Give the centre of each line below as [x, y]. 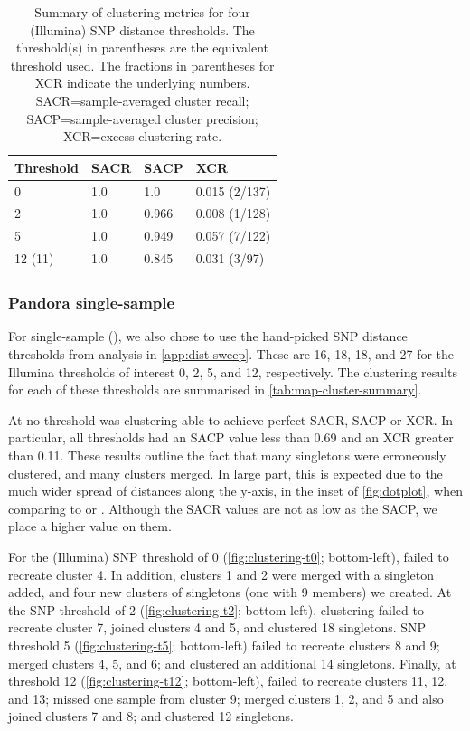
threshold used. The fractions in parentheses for [142, 65]
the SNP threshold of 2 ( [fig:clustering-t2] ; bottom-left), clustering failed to [216, 609]
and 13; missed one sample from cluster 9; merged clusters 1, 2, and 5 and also [226, 698]
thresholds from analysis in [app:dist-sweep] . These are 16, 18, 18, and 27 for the [231, 354]
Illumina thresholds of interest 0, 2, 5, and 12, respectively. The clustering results [233, 371]
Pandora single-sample [92, 303]
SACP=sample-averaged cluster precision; [142, 118]
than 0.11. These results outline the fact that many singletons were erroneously [227, 455]
